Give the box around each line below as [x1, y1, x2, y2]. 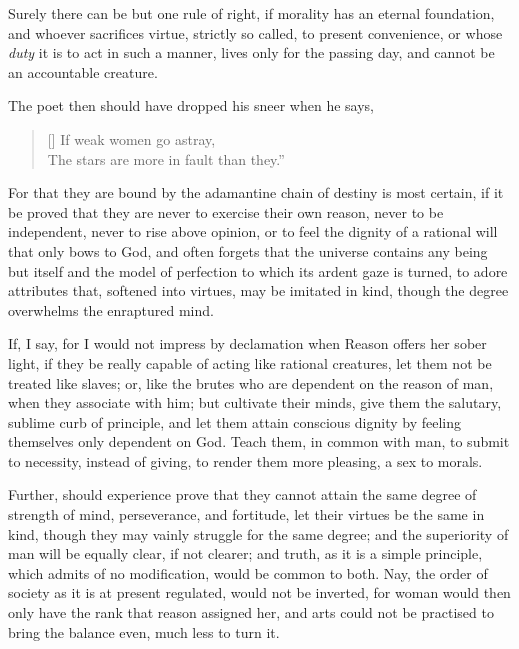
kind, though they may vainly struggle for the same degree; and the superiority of [8, 523, 509, 544]
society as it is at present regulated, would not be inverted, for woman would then [8, 582, 511, 603]
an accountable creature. [8, 61, 158, 82]
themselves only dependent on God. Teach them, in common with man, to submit [8, 431, 510, 452]
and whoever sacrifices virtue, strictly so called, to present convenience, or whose [8, 22, 503, 43]
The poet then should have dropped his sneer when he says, [8, 95, 375, 116]
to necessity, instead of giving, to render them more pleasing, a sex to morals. [8, 450, 483, 471]
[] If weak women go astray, [47, 128, 216, 149]
